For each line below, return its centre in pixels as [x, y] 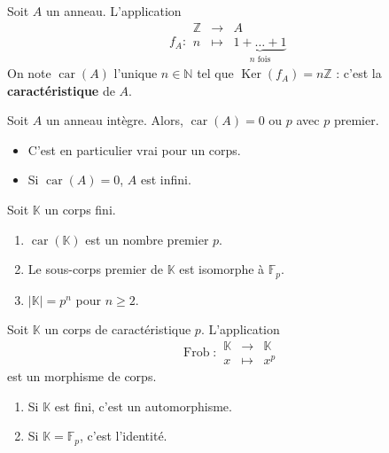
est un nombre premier [147, 239]
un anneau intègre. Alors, [114, 120]
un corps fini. [80, 210]
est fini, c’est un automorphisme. [143, 406]
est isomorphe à [222, 269]
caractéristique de [61, 90]
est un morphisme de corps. [82, 376]
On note [29, 73]
